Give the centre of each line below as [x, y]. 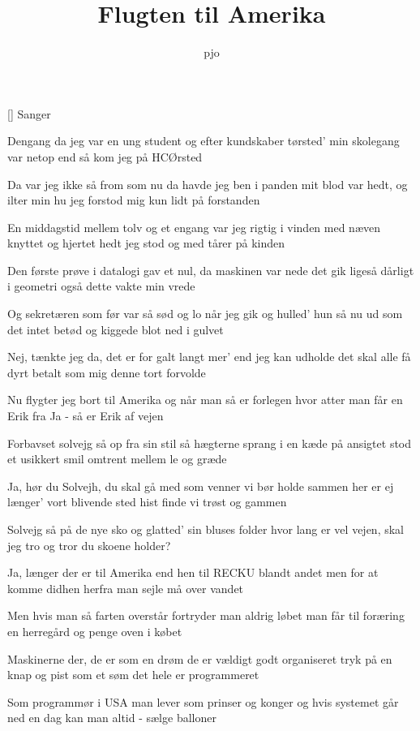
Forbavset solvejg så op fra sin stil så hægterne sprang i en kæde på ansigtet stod [210, 443]
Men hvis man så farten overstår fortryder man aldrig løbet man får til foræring [206, 615]
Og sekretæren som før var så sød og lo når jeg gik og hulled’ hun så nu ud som [205, 314]
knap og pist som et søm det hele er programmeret [133, 675]
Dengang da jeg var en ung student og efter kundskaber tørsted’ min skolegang [204, 141]
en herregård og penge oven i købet [95, 631]
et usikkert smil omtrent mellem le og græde [117, 459]
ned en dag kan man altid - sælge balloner [112, 718]
